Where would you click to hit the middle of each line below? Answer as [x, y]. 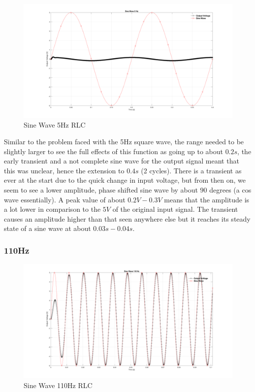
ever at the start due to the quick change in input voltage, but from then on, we [125, 180]
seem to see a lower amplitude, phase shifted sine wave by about [101, 190]
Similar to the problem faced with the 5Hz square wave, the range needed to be [124, 142]
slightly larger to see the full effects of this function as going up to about [113, 151]
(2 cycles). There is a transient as [191, 170]
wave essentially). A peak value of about [65, 199]
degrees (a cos [230, 190]
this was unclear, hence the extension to [64, 170]
